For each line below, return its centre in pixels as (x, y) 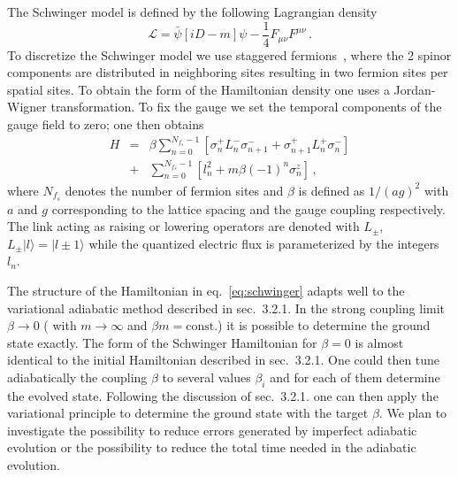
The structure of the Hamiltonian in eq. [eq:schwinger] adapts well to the (206, 290)
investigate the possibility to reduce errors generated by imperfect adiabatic (212, 430)
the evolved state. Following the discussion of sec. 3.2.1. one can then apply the (223, 395)
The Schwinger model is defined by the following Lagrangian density (192, 12)
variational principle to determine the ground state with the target (188, 413)
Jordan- (415, 89)
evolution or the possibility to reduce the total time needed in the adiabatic (212, 447)
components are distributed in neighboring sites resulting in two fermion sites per (228, 72)
